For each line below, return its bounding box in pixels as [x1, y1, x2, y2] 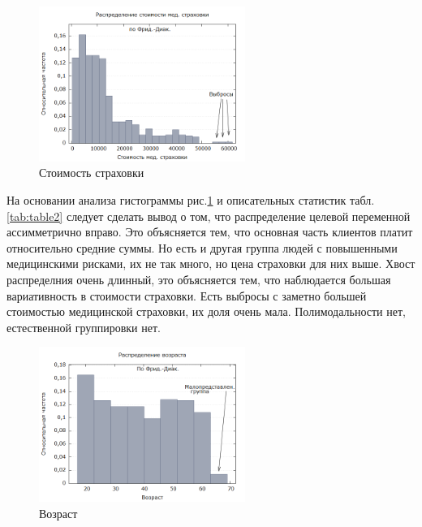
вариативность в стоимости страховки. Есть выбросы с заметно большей [6, 287, 367, 304]
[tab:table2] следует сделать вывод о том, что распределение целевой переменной [6, 207, 411, 224]
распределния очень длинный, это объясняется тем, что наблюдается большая [6, 270, 391, 287]
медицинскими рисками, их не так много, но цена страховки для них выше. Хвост [6, 255, 416, 272]
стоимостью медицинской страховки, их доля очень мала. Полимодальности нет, [6, 303, 406, 320]
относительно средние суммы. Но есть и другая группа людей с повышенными [6, 239, 398, 256]
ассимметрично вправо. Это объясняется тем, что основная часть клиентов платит [6, 223, 413, 240]
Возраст [39, 504, 78, 521]
